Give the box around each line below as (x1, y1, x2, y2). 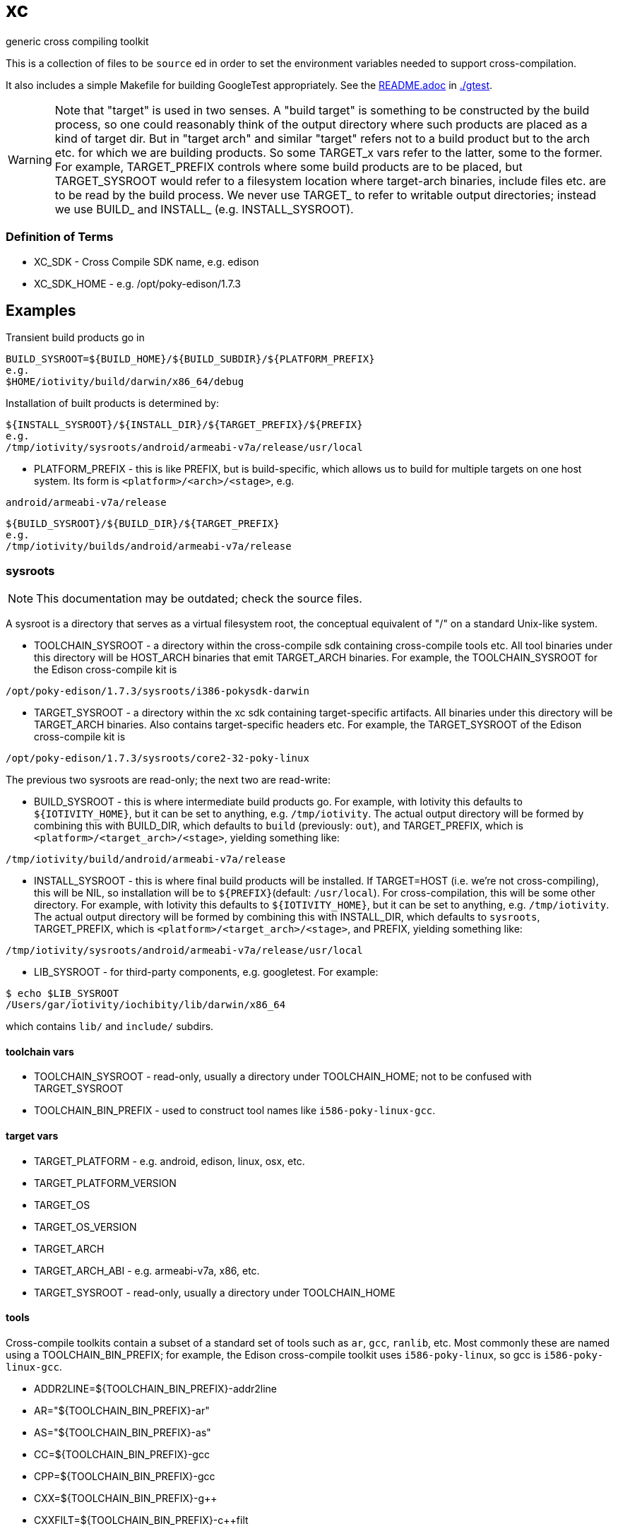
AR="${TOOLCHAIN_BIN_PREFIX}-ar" (34, 1404, 210, 1417)
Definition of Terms (6, 230, 114, 244)
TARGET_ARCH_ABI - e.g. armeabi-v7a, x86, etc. (34, 1264, 260, 1277)
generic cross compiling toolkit (6, 35, 149, 47)
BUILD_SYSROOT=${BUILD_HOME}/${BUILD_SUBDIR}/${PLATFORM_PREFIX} (6, 353, 375, 365)
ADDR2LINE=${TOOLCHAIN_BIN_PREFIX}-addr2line (34, 1382, 277, 1395)
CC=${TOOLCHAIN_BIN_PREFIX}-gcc (34, 1448, 210, 1460)
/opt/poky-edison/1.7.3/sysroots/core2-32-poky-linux (6, 752, 309, 764)
